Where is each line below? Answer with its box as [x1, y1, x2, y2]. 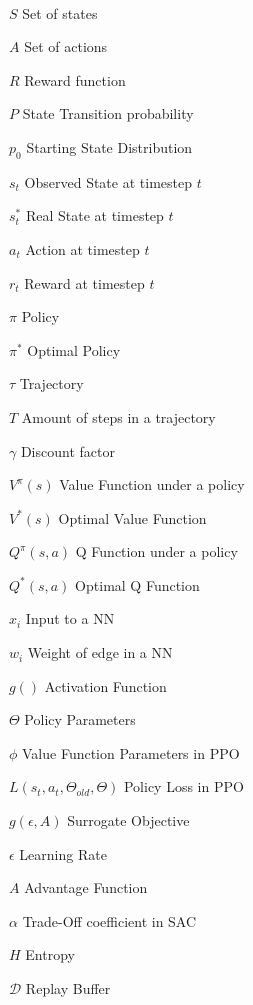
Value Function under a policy [59, 474, 245, 495]
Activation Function [44, 675, 167, 696]
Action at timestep [25, 238, 140, 259]
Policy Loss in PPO [123, 776, 244, 797]
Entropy [25, 944, 75, 965]
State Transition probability [22, 103, 194, 124]
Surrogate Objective [67, 810, 190, 831]
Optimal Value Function [58, 507, 207, 528]
